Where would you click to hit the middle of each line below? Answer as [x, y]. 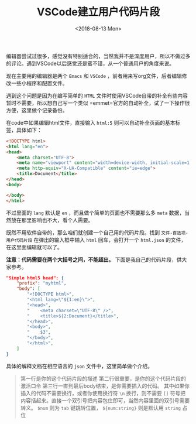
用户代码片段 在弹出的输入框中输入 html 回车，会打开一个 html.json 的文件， [96, 240]
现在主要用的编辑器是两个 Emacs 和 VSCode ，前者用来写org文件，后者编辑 [94, 76]
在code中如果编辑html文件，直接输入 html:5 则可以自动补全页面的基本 [91, 122]
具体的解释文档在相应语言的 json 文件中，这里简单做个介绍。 [80, 366]
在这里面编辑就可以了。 [34, 247]
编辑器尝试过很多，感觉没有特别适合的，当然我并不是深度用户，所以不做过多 [98, 56]
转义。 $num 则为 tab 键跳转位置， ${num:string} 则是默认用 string [101, 408]
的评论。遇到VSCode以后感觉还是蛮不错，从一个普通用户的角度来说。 [90, 63]
